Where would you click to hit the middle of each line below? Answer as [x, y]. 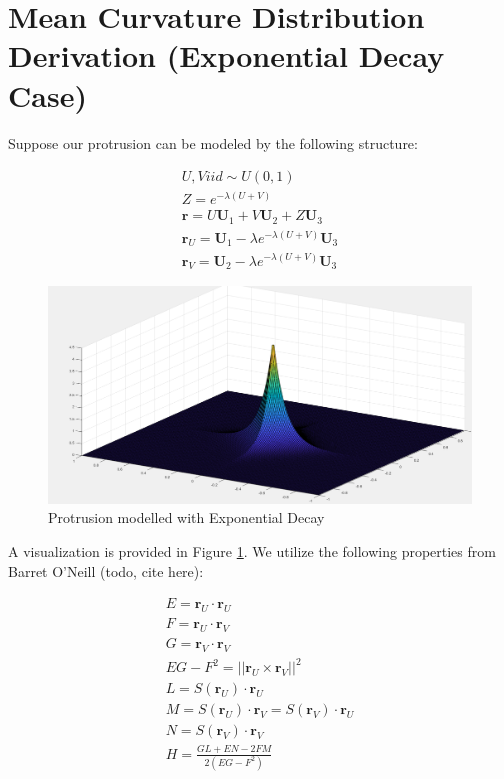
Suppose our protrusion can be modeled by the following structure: [213, 142]
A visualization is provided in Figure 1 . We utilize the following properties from [252, 550]
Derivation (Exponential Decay [226, 55]
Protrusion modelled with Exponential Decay [186, 517]
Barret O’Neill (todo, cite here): [106, 570]
